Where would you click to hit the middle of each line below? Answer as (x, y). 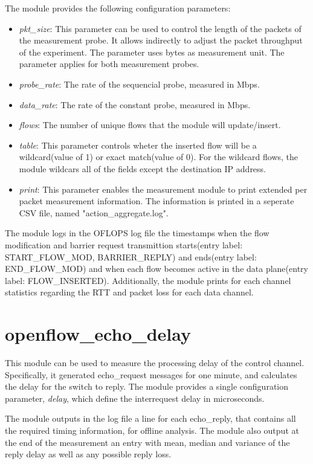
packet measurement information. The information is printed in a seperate (156, 201)
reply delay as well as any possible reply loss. (88, 454)
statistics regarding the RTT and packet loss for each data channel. (129, 292)
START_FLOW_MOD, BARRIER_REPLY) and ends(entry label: (131, 256)
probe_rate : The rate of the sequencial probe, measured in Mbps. (139, 84)
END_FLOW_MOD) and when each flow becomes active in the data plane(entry (156, 269)
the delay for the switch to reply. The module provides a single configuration (147, 386)
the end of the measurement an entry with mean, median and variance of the (147, 442)
